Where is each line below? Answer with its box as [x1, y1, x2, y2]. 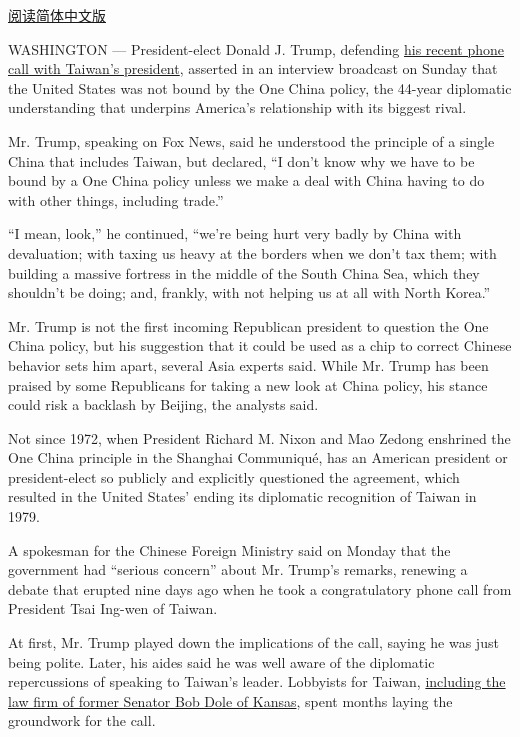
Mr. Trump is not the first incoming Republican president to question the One [8, 315, 489, 336]
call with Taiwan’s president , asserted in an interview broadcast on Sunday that [8, 58, 498, 79]
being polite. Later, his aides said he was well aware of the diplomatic [8, 651, 435, 672]
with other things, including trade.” [8, 189, 224, 210]
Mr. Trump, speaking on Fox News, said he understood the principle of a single [8, 130, 495, 151]
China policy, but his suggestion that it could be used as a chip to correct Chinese [8, 335, 512, 356]
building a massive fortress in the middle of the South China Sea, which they [8, 262, 480, 283]
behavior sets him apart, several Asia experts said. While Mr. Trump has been [8, 354, 489, 375]
